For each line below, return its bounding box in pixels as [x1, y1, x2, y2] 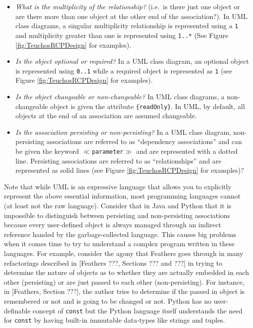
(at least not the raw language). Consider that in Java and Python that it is [4, 200, 232, 210]
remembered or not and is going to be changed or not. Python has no [4, 295, 212, 306]
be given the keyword [15, 146, 79, 156]
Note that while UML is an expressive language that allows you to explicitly [4, 181, 232, 191]
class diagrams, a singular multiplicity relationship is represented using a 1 [15, 20, 238, 31]
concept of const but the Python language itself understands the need [33, 305, 243, 315]
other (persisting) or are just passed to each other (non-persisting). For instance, [4, 276, 245, 287]
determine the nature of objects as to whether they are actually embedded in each [4, 267, 249, 277]
